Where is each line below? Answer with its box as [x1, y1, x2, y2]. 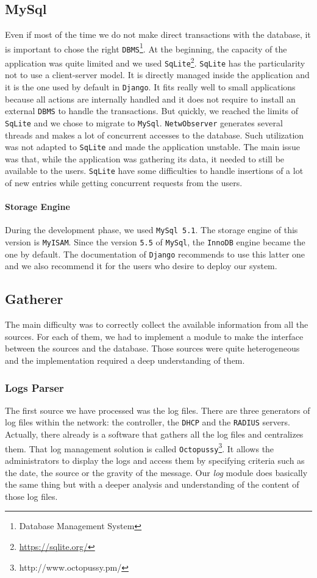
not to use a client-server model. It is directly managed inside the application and [5, 68, 310, 81]
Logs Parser [5, 380, 64, 395]
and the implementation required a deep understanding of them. [5, 354, 245, 367]
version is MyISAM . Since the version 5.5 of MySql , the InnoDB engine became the [5, 236, 305, 248]
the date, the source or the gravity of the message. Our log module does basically [5, 466, 308, 479]
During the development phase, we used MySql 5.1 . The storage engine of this [5, 223, 298, 236]
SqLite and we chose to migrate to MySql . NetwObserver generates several [5, 116, 283, 129]
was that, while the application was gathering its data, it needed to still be [5, 152, 285, 165]
